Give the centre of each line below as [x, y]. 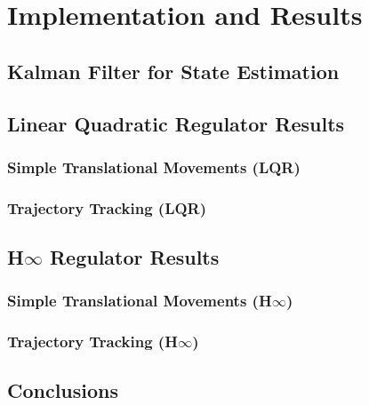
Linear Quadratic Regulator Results [176, 123]
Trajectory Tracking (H [92, 341]
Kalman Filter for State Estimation [173, 71]
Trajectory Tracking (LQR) [107, 207]
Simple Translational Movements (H [140, 301]
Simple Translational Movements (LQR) [154, 167]
